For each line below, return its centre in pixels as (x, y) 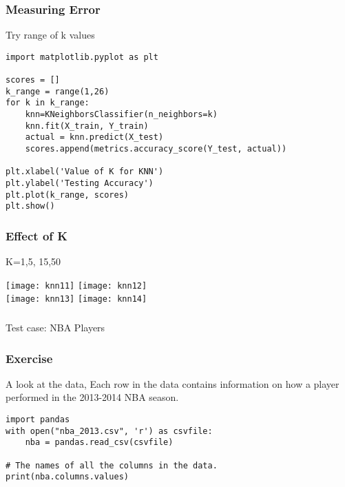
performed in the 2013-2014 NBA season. (92, 397)
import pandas (38, 420)
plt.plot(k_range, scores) (67, 195)
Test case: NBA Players (55, 328)
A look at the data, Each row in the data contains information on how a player (172, 383)
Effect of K (37, 235)
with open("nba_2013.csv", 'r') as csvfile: (109, 431)
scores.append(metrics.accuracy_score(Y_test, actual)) (156, 149)
